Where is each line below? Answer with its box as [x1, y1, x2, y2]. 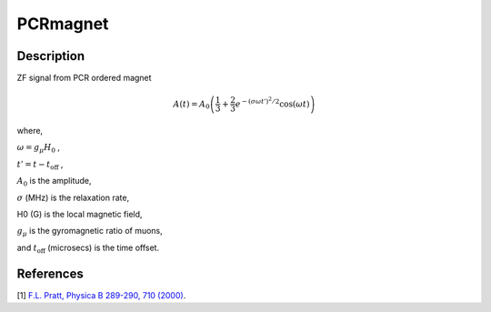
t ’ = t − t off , [16, 158, 64, 172]
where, [16, 126, 44, 136]
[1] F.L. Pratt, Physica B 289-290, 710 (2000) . [16, 289, 186, 300]
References [16, 266, 84, 281]
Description [16, 48, 85, 64]
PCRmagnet [16, 14, 109, 34]
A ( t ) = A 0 [173, 98, 210, 111]
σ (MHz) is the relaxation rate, [16, 192, 130, 203]
